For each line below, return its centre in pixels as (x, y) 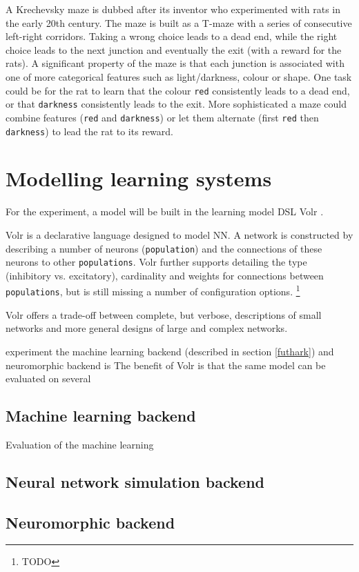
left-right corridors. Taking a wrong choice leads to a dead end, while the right (172, 36)
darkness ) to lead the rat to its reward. (89, 131)
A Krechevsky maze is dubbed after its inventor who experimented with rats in (173, 9)
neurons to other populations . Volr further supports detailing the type (156, 262)
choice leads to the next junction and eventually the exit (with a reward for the (174, 49)
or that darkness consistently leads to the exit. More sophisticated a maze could (176, 104)
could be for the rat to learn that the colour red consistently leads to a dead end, (178, 90)
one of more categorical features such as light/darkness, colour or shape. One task (179, 76)
